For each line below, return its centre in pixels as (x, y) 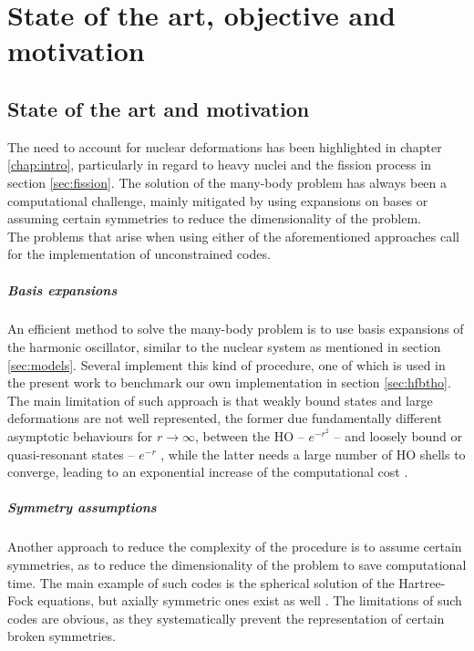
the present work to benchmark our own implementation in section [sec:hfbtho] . (229, 382)
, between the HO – (250, 436)
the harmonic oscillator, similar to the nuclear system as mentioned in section (224, 347)
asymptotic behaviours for (80, 436)
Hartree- (422, 582)
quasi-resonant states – (71, 454)
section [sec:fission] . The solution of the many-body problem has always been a (227, 182)
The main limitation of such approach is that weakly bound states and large (220, 400)
